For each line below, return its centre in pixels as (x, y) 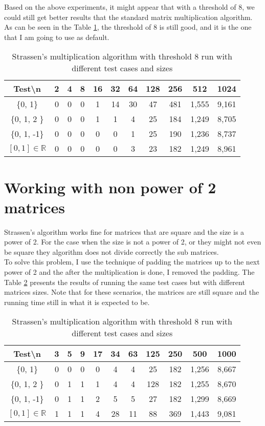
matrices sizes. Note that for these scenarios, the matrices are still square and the (132, 292)
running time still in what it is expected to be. (77, 302)
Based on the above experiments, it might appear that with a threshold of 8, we (129, 7)
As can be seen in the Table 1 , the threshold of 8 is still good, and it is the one (128, 27)
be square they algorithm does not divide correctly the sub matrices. (112, 251)
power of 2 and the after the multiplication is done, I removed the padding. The (129, 272)
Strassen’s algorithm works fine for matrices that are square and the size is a (124, 231)
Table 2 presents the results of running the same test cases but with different (125, 282)
